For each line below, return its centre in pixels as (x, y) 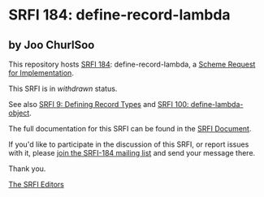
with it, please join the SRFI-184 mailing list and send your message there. (132, 153)
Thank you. (27, 169)
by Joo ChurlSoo (52, 45)
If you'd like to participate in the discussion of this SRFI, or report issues (129, 144)
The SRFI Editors (37, 184)
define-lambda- (217, 104)
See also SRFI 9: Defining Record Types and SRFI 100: (99, 104)
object (19, 113)
